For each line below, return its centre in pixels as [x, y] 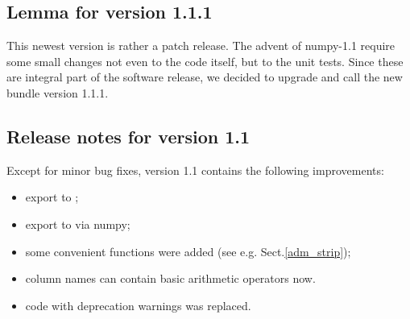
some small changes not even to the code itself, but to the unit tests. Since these [205, 61]
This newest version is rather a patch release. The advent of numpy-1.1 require [201, 46]
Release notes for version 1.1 [128, 136]
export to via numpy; [78, 224]
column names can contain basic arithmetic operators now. [170, 278]
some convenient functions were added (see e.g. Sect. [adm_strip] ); [188, 251]
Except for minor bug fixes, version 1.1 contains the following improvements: [195, 170]
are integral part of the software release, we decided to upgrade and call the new [205, 77]
